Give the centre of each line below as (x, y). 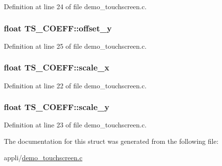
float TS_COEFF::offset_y (58, 28)
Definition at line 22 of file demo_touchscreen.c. (75, 85)
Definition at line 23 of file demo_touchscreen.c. (75, 125)
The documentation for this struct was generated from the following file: (111, 141)
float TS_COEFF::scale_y (57, 107)
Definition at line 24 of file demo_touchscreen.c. (75, 6)
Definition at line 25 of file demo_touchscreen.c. (75, 46)
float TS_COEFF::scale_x (57, 67)
